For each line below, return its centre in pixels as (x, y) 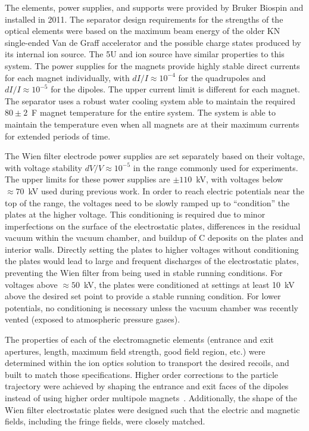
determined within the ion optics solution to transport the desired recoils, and (147, 363)
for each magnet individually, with (67, 77)
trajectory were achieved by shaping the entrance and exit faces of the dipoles (147, 386)
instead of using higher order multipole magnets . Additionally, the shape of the (151, 398)
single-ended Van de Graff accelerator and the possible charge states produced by (153, 42)
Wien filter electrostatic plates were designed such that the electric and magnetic (152, 409)
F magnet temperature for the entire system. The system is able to (154, 112)
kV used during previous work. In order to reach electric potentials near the (166, 190)
